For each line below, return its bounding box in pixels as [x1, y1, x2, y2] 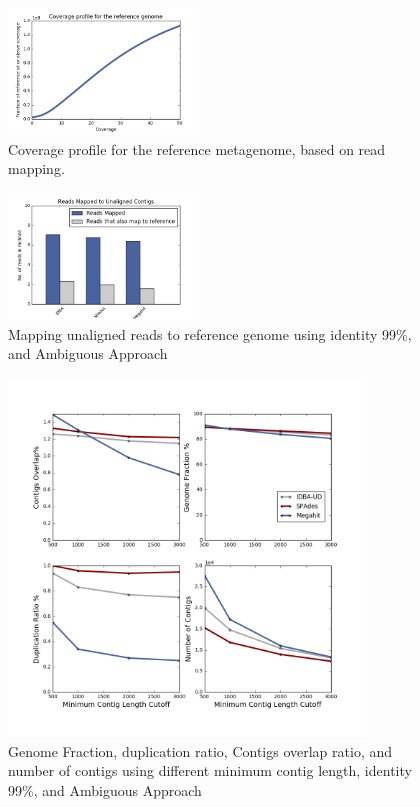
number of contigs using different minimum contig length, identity [8, 760, 412, 781]
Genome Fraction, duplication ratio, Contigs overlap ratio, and [8, 740, 393, 761]
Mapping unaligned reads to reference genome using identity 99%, [8, 323, 412, 344]
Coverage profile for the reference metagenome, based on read [8, 138, 386, 159]
